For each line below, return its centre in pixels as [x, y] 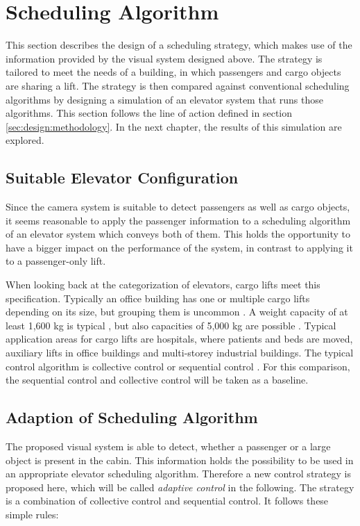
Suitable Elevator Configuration [122, 178]
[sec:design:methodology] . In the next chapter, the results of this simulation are [174, 126]
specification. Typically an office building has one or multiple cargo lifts [158, 298]
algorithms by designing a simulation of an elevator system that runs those [164, 99]
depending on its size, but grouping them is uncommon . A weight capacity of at [177, 312]
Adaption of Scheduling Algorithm [132, 417]
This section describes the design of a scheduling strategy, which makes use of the [179, 45]
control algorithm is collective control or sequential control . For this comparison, [178, 366]
